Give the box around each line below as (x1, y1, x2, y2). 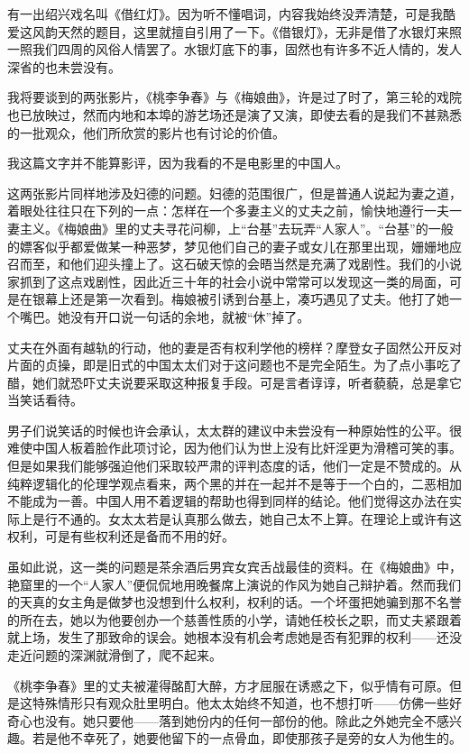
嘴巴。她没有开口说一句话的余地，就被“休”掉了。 (19, 307, 310, 326)
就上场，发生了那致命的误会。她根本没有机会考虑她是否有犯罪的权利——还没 (7, 628, 462, 647)
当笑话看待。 (7, 390, 83, 409)
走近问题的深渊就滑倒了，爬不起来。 (7, 646, 222, 664)
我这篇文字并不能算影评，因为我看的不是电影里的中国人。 (7, 153, 348, 172)
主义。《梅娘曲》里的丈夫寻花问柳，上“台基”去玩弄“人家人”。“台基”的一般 (19, 218, 454, 237)
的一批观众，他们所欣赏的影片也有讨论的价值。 (7, 123, 285, 142)
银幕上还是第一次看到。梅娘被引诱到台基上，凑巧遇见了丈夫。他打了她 (32, 289, 449, 308)
